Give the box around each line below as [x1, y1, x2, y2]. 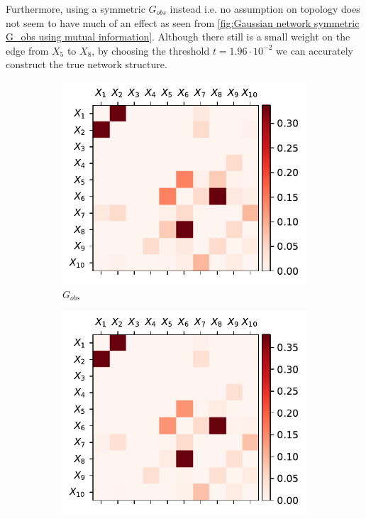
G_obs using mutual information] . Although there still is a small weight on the [6, 29, 350, 44]
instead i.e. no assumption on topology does [170, 1, 360, 16]
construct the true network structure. [6, 57, 167, 72]
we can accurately [276, 43, 353, 58]
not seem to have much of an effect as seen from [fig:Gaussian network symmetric [6, 15, 360, 30]
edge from [6, 43, 49, 58]
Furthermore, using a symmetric [6, 1, 145, 16]
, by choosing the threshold [91, 43, 210, 58]
